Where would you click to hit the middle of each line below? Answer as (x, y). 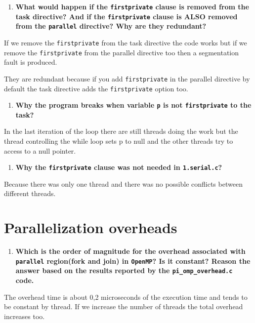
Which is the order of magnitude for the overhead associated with (130, 251)
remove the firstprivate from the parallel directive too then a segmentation (122, 52)
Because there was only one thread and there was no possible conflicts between (123, 183)
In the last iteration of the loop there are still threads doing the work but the (121, 131)
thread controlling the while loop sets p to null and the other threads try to (119, 141)
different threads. (30, 193)
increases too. (24, 316)
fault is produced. (31, 62)
